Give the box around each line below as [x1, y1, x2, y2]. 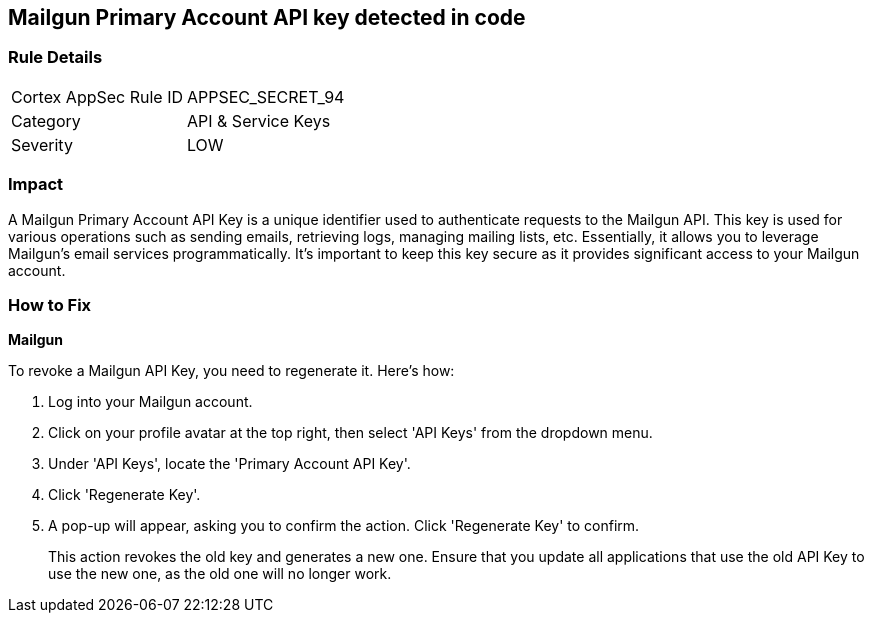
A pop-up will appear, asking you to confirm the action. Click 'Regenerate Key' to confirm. [48, 517, 640, 535]
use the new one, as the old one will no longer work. [48, 565, 392, 583]
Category [11, 110, 81, 131]
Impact [8, 174, 64, 195]
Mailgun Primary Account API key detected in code [8, 5, 526, 30]
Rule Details [8, 47, 103, 68]
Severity [11, 134, 73, 155]
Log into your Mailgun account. [48, 393, 253, 411]
